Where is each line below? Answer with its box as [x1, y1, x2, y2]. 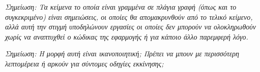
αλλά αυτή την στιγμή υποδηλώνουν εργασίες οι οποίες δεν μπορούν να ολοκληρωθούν [5, 21, 256, 32]
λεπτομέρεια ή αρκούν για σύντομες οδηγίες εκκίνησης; [5, 58, 164, 68]
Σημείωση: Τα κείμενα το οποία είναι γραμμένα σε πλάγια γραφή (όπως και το [5, 2, 237, 12]
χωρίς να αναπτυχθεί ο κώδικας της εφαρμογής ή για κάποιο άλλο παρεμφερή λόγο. [5, 31, 248, 42]
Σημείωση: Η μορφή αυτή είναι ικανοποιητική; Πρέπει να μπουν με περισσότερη [5, 48, 239, 59]
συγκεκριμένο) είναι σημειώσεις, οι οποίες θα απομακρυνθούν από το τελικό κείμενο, [5, 11, 253, 22]
